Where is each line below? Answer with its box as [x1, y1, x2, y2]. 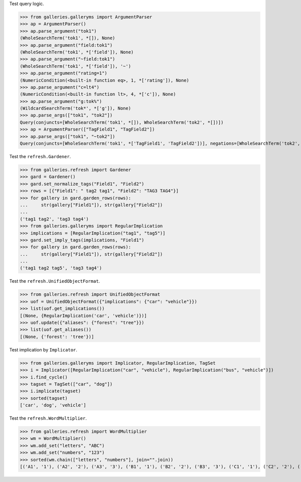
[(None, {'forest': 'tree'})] [20, 334, 94, 339]
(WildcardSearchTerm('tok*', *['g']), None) [20, 105, 131, 111]
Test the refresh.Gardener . [9, 154, 71, 159]
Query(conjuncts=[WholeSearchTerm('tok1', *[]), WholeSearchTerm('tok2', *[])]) [20, 119, 224, 125]
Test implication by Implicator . [9, 346, 78, 352]
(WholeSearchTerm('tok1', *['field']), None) [20, 49, 134, 55]
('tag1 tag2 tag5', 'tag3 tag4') [20, 265, 102, 271]
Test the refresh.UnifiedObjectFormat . [9, 278, 100, 284]
